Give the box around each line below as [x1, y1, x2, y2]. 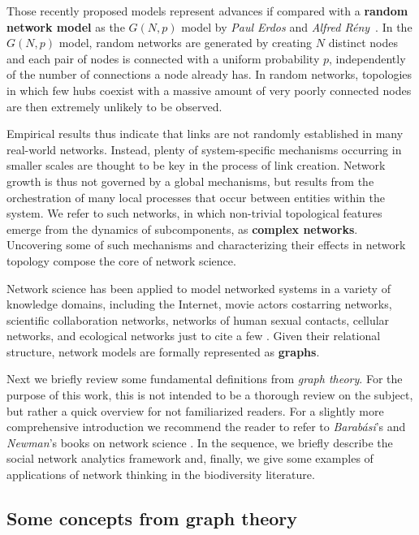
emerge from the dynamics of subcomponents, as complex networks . [6, 220, 358, 237]
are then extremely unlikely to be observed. [6, 97, 222, 114]
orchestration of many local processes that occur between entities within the [6, 188, 386, 205]
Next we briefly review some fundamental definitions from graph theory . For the [6, 370, 403, 387]
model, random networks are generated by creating [58, 34, 313, 51]
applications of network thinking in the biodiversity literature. [6, 466, 315, 483]
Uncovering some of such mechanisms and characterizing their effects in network [6, 236, 406, 253]
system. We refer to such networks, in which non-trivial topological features [6, 205, 382, 222]
